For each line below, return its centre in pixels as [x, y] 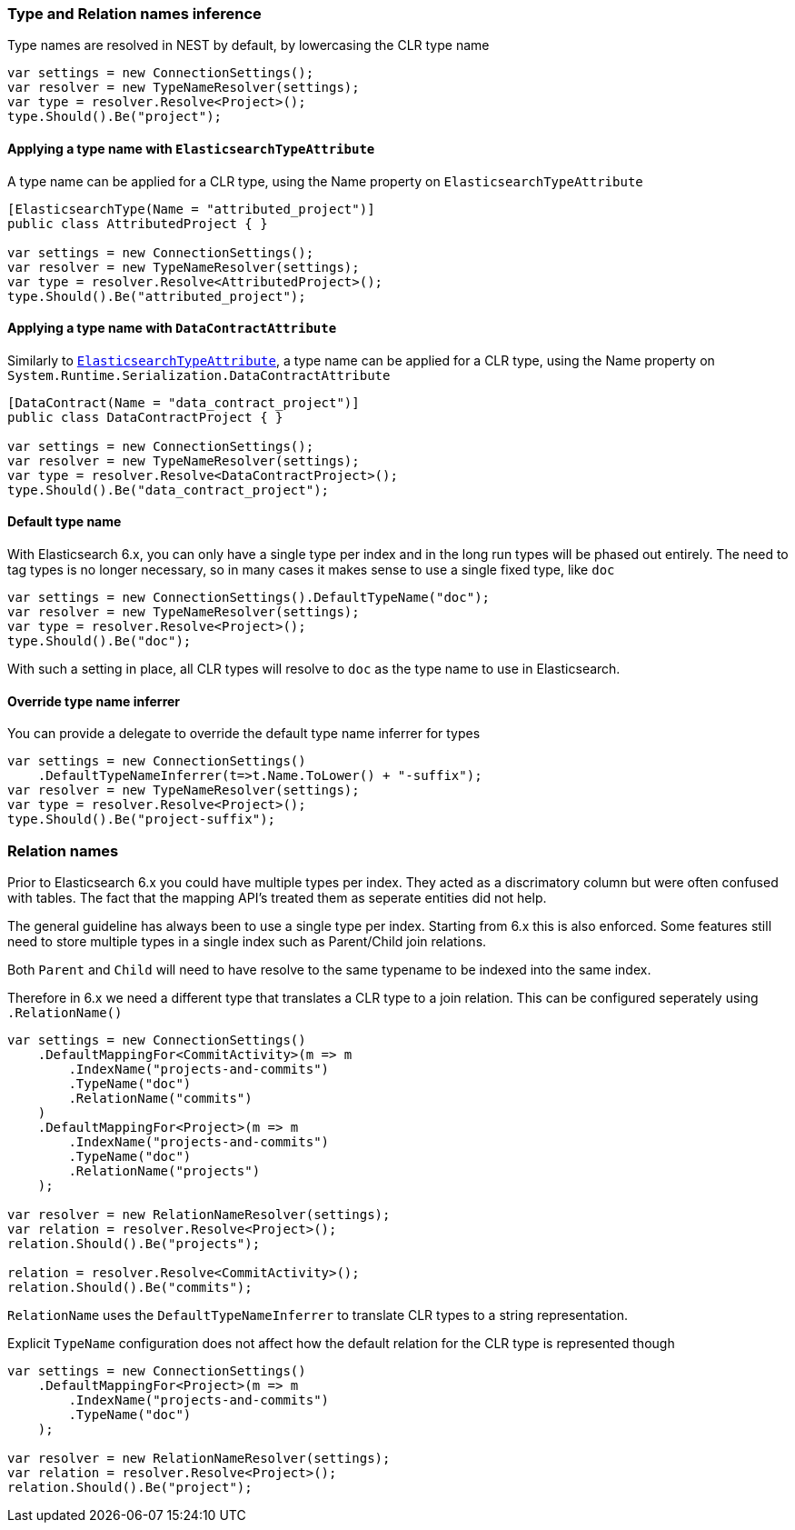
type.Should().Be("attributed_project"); [157, 296]
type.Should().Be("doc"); [99, 641]
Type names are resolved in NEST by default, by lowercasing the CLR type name [248, 45]
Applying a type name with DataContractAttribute [172, 328]
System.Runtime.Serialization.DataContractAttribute [199, 375]
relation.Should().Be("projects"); [134, 1244]
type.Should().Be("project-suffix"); [142, 820]
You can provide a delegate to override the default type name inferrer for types [244, 734]
